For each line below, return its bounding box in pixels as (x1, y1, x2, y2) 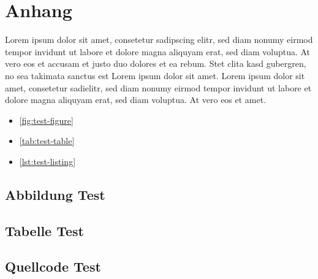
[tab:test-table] (19, 134, 75, 147)
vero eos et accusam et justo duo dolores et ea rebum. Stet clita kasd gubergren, (5, 57, 306, 70)
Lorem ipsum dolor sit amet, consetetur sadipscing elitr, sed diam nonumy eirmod (5, 33, 313, 46)
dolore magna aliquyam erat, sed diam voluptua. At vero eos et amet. (5, 93, 267, 106)
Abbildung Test (5, 185, 105, 204)
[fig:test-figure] (19, 113, 74, 126)
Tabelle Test (5, 221, 84, 240)
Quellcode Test (5, 257, 101, 276)
